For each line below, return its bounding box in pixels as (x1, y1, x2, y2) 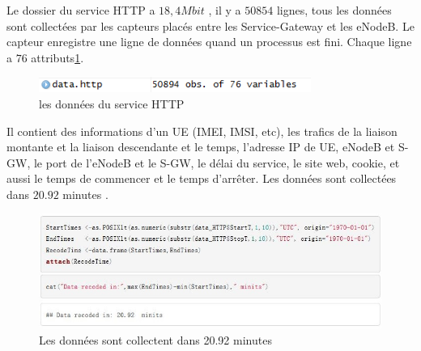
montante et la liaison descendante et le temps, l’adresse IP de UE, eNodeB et (6, 138, 395, 155)
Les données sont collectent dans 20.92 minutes (39, 331, 272, 348)
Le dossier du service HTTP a (6, 2, 155, 18)
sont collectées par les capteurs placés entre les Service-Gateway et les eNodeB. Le (6, 17, 415, 34)
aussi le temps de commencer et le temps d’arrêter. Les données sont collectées (6, 170, 397, 187)
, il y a (208, 2, 241, 18)
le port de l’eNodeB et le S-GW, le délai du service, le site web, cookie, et (33, 154, 400, 171)
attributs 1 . (31, 49, 84, 66)
